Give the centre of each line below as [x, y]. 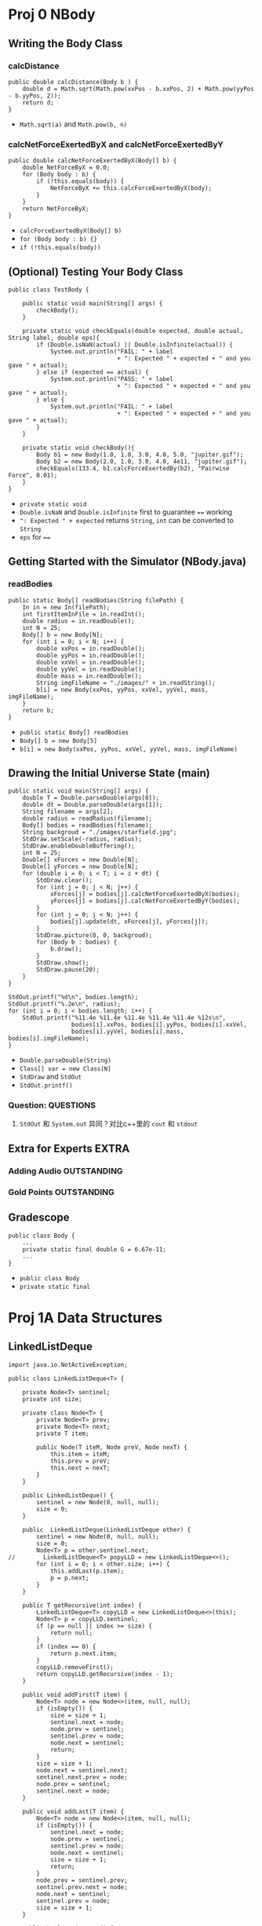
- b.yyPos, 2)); [35, 96]
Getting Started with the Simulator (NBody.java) [127, 562]
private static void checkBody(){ [78, 448]
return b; [38, 710]
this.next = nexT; [80, 1468]
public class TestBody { [49, 289]
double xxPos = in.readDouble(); [91, 648]
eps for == [35, 536]
